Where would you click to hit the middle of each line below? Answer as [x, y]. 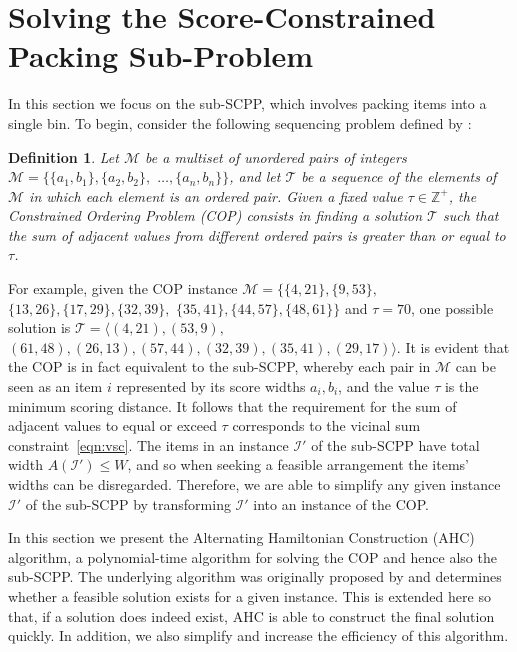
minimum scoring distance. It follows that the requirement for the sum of [232, 405]
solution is [39, 327]
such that [470, 215]
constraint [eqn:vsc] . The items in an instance [148, 444]
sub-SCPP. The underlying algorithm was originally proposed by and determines [255, 576]
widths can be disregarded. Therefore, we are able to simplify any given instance [254, 484]
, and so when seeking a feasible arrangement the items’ [298, 464]
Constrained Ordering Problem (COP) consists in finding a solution [215, 215]
